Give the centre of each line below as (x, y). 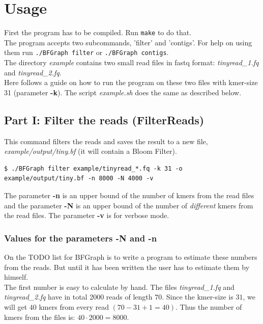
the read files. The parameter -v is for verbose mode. (87, 215)
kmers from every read (74, 306)
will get (16, 306)
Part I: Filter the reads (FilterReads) (104, 119)
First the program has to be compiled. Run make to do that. (98, 32)
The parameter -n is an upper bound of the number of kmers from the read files (129, 195)
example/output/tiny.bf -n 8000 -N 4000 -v (79, 179)
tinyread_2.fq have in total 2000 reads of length (78, 297)
